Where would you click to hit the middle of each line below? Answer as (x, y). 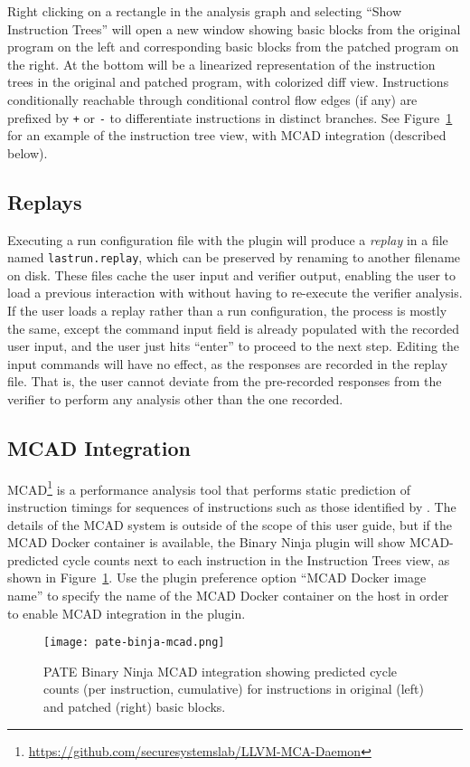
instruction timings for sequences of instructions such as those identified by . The (232, 507)
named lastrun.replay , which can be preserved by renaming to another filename (234, 257)
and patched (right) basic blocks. (135, 707)
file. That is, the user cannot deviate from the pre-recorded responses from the (225, 381)
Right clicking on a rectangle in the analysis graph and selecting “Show (205, 11)
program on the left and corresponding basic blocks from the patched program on (233, 47)
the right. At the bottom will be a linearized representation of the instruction (221, 64)
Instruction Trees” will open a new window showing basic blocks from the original (234, 28)
